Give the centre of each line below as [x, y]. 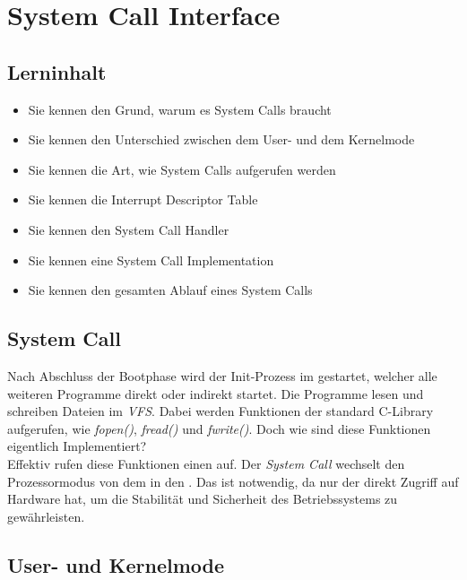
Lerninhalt [57, 71]
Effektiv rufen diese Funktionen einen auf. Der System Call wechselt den [206, 463]
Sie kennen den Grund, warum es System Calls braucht [180, 109]
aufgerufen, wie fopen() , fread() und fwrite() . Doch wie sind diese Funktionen [219, 428]
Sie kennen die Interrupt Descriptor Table [143, 199]
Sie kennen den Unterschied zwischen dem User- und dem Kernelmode [221, 139]
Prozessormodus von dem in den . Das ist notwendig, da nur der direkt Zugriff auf [233, 481]
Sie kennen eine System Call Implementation [151, 260]
